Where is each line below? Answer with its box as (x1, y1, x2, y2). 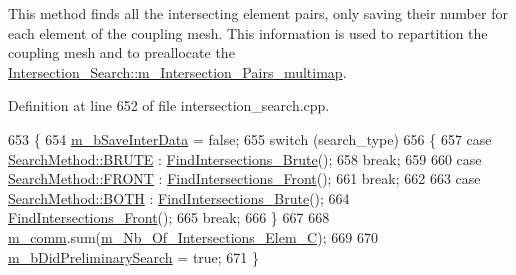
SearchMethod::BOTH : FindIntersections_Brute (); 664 (8, 187, 350, 208)
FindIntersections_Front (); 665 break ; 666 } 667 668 (8, 207, 330, 228)
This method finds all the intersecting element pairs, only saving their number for (8, 3, 508, 23)
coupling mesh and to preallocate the (8, 42, 235, 63)
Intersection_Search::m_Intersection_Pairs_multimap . (8, 61, 347, 82)
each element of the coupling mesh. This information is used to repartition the (8, 22, 488, 43)
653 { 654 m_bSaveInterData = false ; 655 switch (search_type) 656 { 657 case (8, 128, 492, 149)
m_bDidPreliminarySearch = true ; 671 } (8, 246, 260, 267)
